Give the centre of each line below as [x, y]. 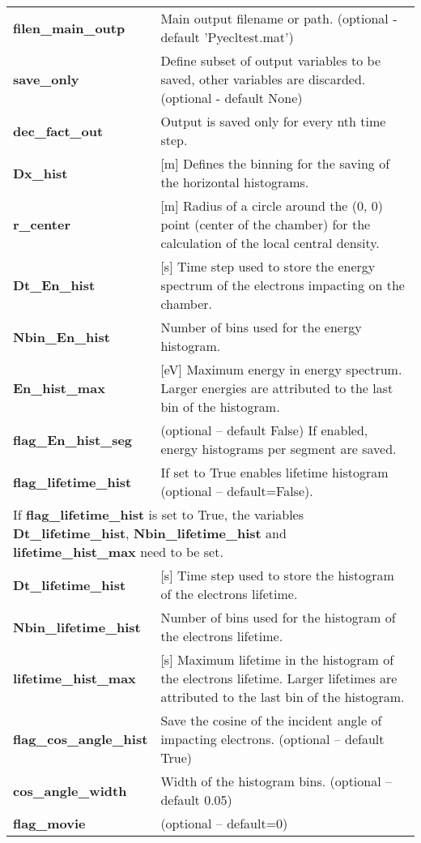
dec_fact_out [58, 131]
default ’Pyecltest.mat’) [227, 37]
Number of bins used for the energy [261, 327]
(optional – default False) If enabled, [264, 430]
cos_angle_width [70, 790]
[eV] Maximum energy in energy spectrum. [281, 369]
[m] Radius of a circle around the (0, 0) [272, 205]
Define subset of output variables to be [271, 60]
